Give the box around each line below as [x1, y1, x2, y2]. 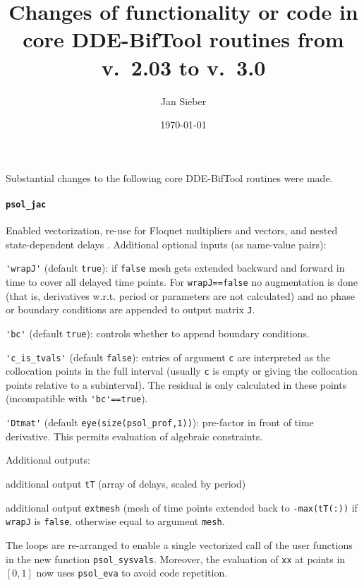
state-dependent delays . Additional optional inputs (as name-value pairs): [6, 236, 327, 251]
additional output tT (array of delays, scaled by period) [6, 476, 246, 490]
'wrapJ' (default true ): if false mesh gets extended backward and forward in [6, 260, 345, 275]
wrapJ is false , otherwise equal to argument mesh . [6, 514, 225, 529]
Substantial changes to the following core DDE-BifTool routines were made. [6, 170, 333, 185]
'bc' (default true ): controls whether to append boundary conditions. [6, 325, 310, 340]
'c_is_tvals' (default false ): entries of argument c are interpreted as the [6, 349, 331, 364]
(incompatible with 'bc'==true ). [6, 391, 148, 406]
